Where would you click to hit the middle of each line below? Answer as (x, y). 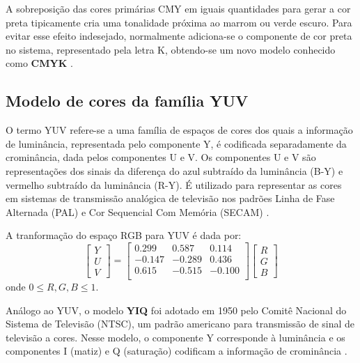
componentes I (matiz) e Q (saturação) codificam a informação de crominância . (177, 351)
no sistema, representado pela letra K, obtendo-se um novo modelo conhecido (171, 49)
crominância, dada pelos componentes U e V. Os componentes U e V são (161, 157)
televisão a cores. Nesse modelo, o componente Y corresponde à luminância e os (175, 337)
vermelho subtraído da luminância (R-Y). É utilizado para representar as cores (174, 184)
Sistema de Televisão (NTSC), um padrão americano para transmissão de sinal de (180, 324)
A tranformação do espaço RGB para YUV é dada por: (124, 235)
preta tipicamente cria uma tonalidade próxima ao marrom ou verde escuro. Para (179, 22)
